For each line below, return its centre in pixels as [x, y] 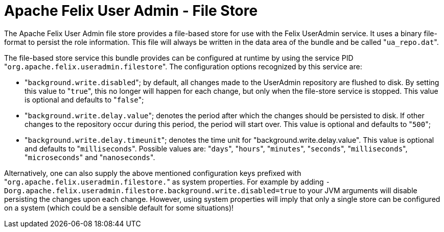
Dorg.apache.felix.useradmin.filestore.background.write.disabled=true [151, 190]
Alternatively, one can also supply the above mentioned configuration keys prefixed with [153, 173]
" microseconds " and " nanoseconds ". [90, 157]
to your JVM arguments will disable [358, 190]
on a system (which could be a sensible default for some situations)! [119, 208]
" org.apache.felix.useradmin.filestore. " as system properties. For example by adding [164, 182]
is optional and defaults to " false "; [84, 99]
